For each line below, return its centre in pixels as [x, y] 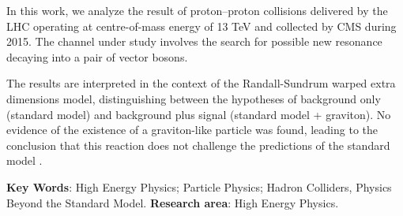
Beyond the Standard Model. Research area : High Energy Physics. [173, 202]
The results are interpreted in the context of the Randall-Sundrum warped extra [201, 83]
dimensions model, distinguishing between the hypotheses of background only [194, 98]
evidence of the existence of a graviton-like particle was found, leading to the [192, 130]
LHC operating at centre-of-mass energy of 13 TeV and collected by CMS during [201, 26]
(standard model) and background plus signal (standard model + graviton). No [199, 114]
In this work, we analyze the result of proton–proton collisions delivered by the [197, 10]
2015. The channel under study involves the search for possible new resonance [194, 41]
